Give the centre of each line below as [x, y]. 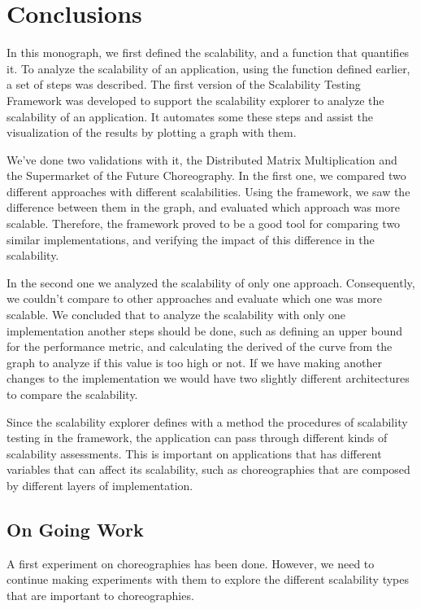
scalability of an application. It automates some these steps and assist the [190, 116]
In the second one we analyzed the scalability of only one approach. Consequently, [211, 282]
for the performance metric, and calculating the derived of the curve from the [200, 346]
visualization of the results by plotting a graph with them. [152, 132]
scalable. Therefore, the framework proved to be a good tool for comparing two [204, 223]
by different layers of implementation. [100, 485]
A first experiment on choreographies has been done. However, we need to [191, 563]
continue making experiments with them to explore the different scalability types [208, 579]
